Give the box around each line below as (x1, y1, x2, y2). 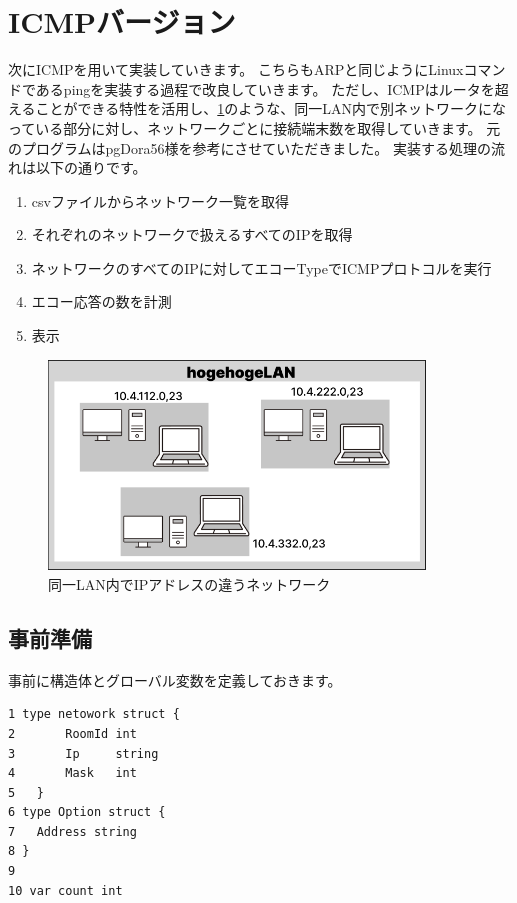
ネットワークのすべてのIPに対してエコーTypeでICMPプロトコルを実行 (31, 257, 492, 278)
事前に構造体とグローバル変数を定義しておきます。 (8, 669, 342, 690)
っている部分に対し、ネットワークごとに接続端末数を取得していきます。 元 (8, 117, 501, 138)
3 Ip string (8, 746, 159, 761)
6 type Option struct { (8, 805, 166, 820)
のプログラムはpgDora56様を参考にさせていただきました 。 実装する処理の (8, 137, 491, 158)
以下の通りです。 (35, 157, 147, 178)
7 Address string (8, 824, 137, 839)
